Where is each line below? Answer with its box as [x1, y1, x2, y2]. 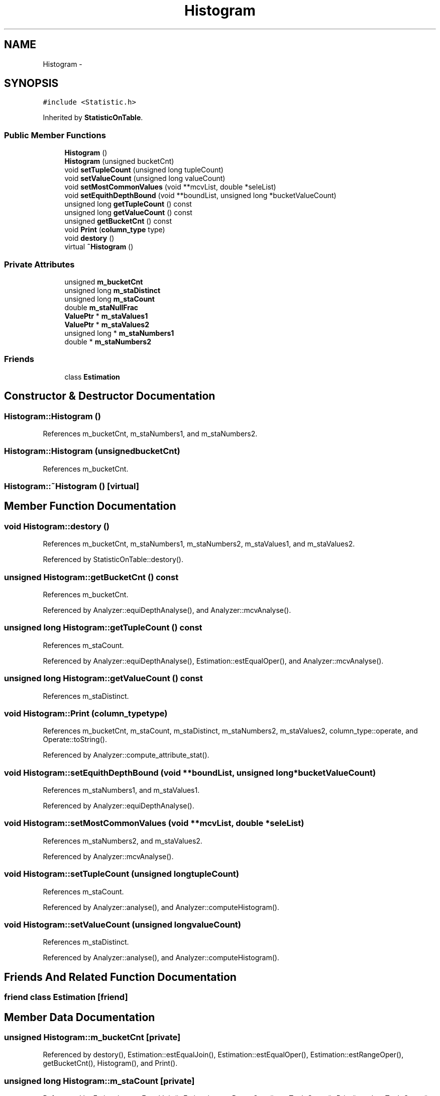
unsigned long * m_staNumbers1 [64, 328, 174, 337]
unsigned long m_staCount [64, 294, 155, 303]
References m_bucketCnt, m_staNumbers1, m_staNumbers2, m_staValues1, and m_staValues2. [43, 539, 355, 549]
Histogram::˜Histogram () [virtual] [4, 481, 139, 492]
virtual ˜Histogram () [64, 242, 134, 251]
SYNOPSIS [4, 77, 59, 90]
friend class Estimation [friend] [4, 992, 128, 1002]
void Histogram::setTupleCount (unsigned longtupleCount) [4, 869, 239, 879]
